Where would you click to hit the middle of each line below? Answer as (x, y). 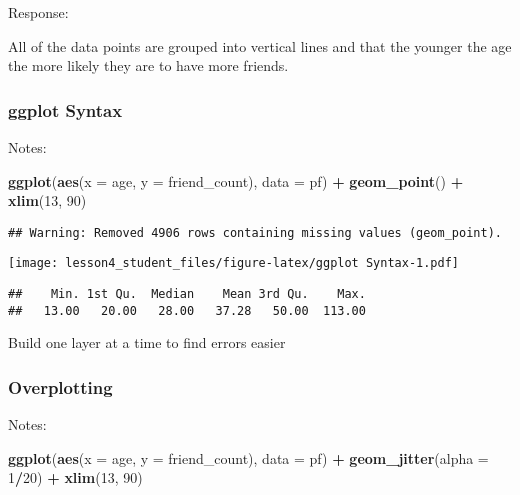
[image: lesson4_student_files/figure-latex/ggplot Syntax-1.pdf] (234, 263)
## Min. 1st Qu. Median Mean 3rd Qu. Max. (187, 294)
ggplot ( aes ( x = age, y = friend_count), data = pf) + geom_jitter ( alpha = (248, 457)
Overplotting (60, 386)
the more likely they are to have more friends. (148, 65)
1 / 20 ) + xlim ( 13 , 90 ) (75, 477)
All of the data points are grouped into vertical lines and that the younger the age (260, 45)
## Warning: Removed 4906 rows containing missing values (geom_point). (255, 232)
